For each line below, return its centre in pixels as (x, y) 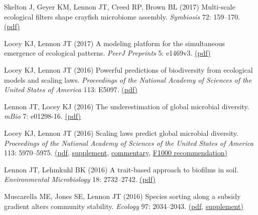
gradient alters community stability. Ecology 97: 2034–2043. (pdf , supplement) (124, 206)
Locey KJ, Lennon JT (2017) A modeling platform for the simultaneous (115, 43)
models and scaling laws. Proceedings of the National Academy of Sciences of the (128, 79)
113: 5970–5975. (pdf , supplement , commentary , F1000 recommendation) (116, 153)
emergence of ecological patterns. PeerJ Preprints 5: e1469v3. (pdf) (107, 53)
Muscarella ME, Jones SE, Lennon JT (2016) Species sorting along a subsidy (122, 196)
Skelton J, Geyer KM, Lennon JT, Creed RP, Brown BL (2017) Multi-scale (120, 7)
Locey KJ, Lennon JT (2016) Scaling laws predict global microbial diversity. (121, 133)
